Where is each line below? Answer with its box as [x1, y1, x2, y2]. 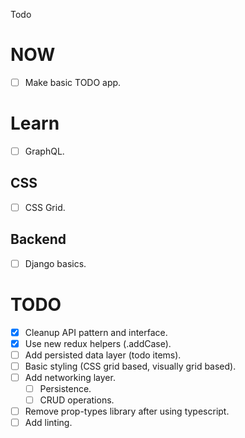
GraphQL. [24, 145, 65, 157]
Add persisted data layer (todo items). [24, 349, 182, 361]
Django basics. [24, 257, 87, 269]
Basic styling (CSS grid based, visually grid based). [24, 360, 237, 372]
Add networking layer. [24, 371, 116, 383]
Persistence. [39, 383, 92, 394]
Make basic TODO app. [24, 76, 122, 88]
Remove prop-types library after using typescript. [24, 405, 230, 418]
